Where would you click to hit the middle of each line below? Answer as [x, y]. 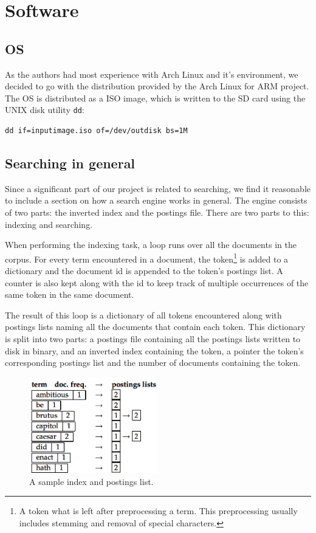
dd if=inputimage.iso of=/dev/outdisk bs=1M [96, 131]
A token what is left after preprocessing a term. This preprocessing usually [158, 511]
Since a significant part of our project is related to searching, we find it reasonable [158, 188]
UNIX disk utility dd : [45, 110]
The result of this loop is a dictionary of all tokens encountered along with [143, 315]
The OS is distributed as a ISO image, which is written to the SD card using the [155, 98]
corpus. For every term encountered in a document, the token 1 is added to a [147, 258]
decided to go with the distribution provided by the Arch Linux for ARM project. [157, 86]
